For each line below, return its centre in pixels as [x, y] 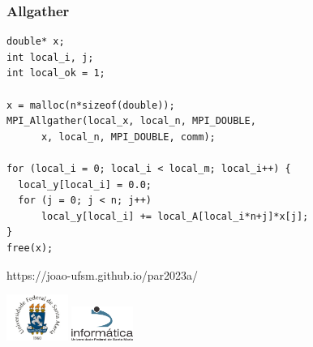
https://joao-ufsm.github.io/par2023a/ [102, 274]
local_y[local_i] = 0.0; [85, 184]
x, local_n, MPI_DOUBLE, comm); [128, 137]
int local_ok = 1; [56, 73]
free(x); [30, 248]
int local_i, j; [50, 57]
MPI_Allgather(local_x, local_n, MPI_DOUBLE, [131, 121]
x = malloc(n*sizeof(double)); [91, 105]
